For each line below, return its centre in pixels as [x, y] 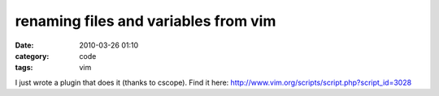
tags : [24, 68]
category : [32, 56]
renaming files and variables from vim [146, 21]
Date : [24, 45]
